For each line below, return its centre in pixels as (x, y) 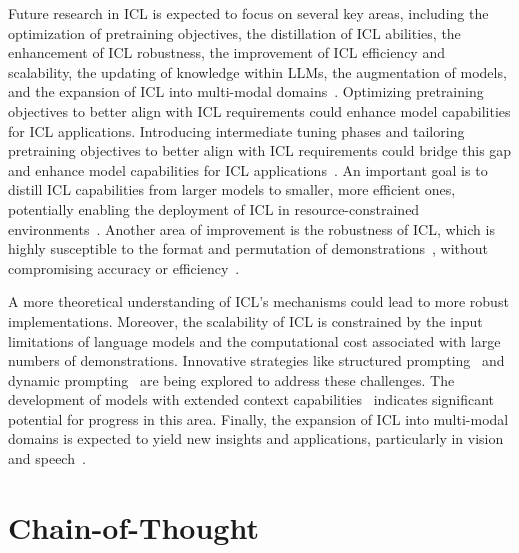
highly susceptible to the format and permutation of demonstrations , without (248, 248)
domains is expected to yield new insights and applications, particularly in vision (256, 438)
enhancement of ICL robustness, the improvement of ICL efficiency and (226, 52)
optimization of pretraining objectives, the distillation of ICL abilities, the (234, 32)
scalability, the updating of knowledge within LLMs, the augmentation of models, (257, 71)
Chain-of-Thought (133, 526)
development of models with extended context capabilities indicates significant (251, 399)
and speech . (47, 458)
